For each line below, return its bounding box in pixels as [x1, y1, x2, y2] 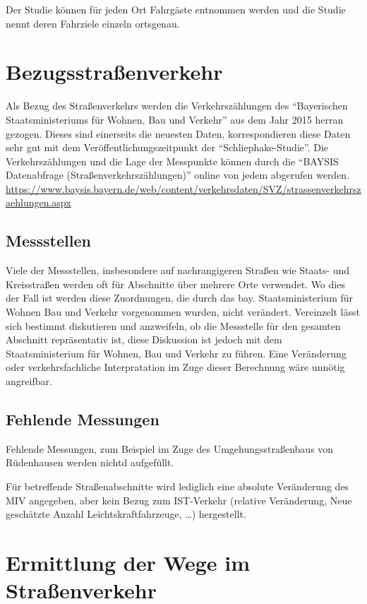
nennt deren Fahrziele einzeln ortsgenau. [6, 16, 180, 30]
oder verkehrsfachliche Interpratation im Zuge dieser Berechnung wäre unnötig [6, 360, 345, 374]
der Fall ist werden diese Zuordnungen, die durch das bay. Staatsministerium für [6, 290, 354, 305]
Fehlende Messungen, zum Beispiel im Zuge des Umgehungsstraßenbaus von [6, 441, 334, 456]
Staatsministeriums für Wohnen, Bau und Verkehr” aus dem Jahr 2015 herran [6, 112, 344, 126]
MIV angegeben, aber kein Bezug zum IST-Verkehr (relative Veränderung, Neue [6, 492, 352, 507]
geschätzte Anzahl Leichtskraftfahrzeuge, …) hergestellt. [6, 507, 246, 521]
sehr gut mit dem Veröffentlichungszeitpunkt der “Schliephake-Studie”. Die [6, 140, 329, 155]
